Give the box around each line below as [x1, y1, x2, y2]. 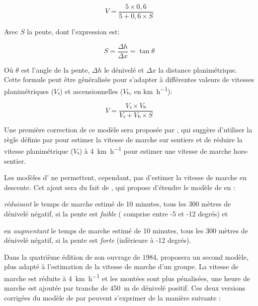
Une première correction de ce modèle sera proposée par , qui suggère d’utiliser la [4, 124, 253, 135]
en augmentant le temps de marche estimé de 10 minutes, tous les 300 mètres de [4, 225, 248, 235]
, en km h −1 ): [130, 84, 172, 96]
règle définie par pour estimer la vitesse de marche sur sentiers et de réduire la [4, 134, 243, 144]
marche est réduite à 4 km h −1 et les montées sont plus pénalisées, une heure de [4, 272, 250, 283]
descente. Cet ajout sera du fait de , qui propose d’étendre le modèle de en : [4, 182, 236, 192]
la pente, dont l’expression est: [27, 26, 120, 37]
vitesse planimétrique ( [4, 146, 74, 156]
